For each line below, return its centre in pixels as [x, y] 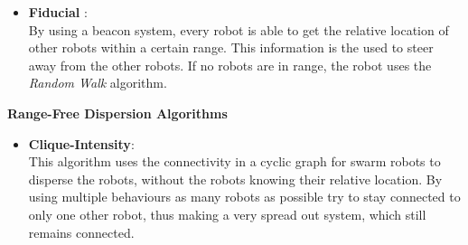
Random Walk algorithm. [98, 83]
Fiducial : [58, 12]
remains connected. [81, 232]
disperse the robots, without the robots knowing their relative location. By [235, 179]
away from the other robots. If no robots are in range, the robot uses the [230, 65]
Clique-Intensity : [81, 143]
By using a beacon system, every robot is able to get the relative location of [239, 29]
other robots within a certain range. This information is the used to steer [231, 47]
